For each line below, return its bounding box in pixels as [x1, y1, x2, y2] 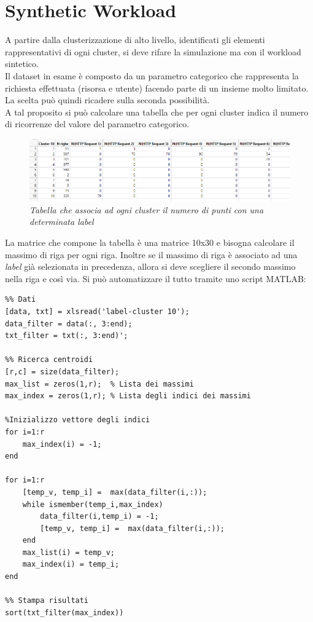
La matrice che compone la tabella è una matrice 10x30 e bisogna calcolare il [5, 236, 295, 249]
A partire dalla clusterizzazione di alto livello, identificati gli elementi [5, 33, 265, 46]
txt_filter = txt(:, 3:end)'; [5, 331, 128, 341]
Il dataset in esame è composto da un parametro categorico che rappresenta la [5, 69, 299, 82]
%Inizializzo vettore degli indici [5, 415, 150, 425]
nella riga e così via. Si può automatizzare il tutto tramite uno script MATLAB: [5, 272, 306, 285]
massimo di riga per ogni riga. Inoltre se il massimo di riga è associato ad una [5, 248, 298, 261]
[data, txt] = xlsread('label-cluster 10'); [5, 307, 190, 316]
